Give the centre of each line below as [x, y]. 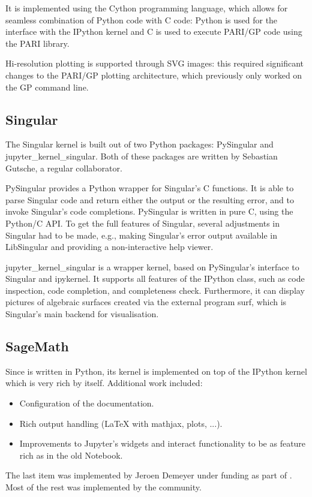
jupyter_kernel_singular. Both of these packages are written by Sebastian [142, 156]
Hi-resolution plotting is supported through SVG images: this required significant [155, 63]
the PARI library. [37, 43]
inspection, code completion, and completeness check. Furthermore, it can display [155, 290]
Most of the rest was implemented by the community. [103, 487]
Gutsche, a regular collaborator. [64, 168]
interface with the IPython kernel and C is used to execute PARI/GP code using [154, 31]
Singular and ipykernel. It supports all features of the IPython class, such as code [155, 278]
